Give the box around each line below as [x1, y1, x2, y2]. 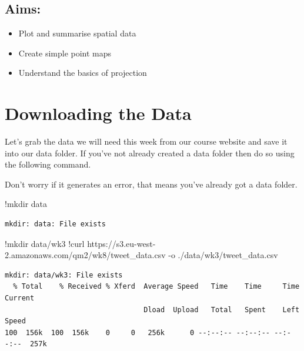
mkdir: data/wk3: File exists [5, 270, 123, 279]
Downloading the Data [5, 101, 192, 125]
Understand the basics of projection [18, 66, 147, 79]
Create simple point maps [18, 46, 112, 59]
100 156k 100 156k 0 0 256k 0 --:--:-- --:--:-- [5, 328, 270, 337]
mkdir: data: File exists [5, 220, 106, 229]
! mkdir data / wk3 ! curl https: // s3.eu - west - [5, 237, 156, 249]
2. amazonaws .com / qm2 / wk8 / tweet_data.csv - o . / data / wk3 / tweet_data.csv [5, 249, 278, 261]
